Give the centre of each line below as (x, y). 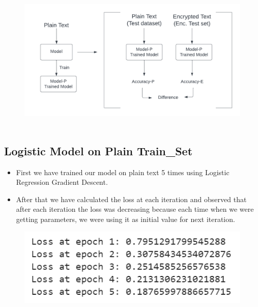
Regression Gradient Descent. (62, 182)
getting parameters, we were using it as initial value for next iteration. (125, 219)
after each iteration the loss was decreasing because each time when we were (135, 209)
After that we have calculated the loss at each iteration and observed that (131, 199)
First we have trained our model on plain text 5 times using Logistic (123, 172)
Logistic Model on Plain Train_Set (98, 150)
